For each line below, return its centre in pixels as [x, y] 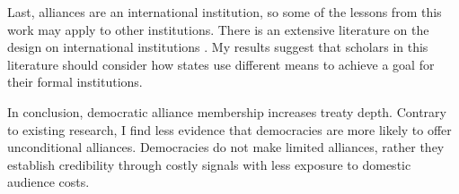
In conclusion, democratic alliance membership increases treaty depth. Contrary [227, 111]
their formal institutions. [75, 82]
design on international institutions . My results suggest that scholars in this [218, 47]
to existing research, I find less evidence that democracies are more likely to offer [229, 129]
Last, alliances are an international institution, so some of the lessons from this [225, 12]
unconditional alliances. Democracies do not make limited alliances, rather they [226, 147]
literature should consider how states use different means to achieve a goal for [221, 64]
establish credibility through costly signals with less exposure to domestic [209, 164]
